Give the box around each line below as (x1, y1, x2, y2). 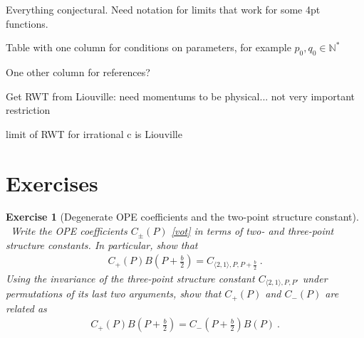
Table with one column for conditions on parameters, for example (6, 40, 291, 55)
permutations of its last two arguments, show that (6, 286, 222, 301)
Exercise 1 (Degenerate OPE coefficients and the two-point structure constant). (6, 209, 359, 224)
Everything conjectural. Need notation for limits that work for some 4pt (6, 2, 321, 16)
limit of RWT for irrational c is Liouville (6, 126, 182, 141)
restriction (6, 102, 51, 117)
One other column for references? (6, 64, 150, 79)
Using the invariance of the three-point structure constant (6, 270, 255, 285)
